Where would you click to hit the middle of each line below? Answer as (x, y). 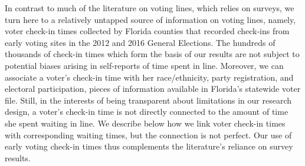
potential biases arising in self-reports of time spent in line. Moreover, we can (144, 65)
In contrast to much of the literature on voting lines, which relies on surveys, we (150, 8)
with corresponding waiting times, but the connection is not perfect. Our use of (148, 135)
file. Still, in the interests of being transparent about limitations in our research (148, 100)
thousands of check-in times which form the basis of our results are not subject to (152, 54)
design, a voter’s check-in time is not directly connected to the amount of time (147, 112)
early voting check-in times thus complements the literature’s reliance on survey (149, 146)
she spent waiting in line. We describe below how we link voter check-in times (145, 123)
